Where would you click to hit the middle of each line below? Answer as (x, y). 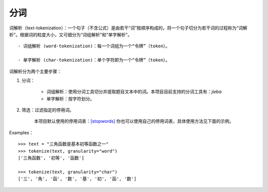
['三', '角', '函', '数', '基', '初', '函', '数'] (77, 179)
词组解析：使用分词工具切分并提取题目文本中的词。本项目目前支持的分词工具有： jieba (134, 92)
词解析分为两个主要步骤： (35, 71)
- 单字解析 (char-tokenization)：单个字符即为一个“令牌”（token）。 (94, 60)
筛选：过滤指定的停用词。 (48, 110)
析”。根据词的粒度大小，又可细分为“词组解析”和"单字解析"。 (71, 34)
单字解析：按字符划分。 (70, 98)
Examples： (21, 132)
